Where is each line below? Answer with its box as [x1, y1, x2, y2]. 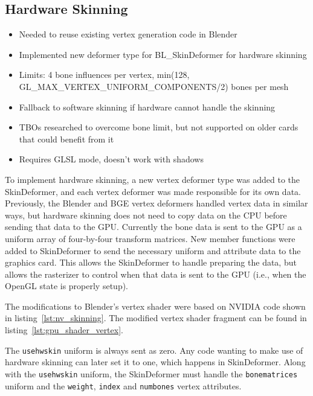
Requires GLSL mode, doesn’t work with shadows [19, 153, 204, 165]
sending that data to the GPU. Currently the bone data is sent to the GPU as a [5, 220, 302, 233]
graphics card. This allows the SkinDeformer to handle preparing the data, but [5, 256, 297, 269]
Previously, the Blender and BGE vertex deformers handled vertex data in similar [5, 197, 308, 209]
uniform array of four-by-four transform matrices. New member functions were [5, 232, 295, 244]
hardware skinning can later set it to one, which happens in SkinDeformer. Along [5, 356, 306, 368]
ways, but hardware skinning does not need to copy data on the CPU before [5, 208, 287, 221]
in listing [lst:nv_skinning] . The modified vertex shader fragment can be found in [5, 311, 307, 324]
